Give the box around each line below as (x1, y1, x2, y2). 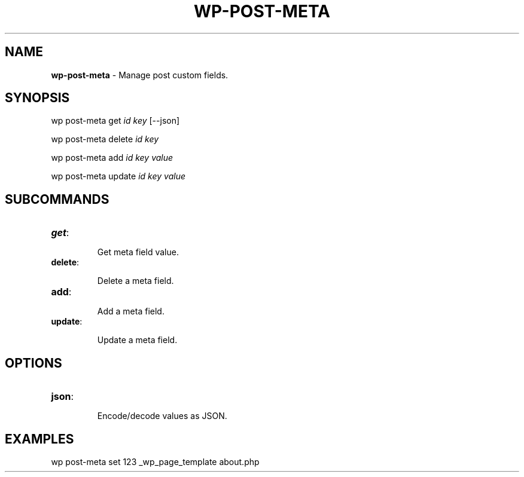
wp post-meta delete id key (51, 134, 159, 145)
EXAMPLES (5, 431, 74, 447)
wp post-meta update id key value (51, 171, 185, 182)
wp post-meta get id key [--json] (51, 115, 180, 126)
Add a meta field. (97, 306, 164, 317)
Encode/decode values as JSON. (97, 411, 227, 421)
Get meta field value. (97, 247, 179, 258)
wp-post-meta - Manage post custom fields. (51, 69, 229, 80)
